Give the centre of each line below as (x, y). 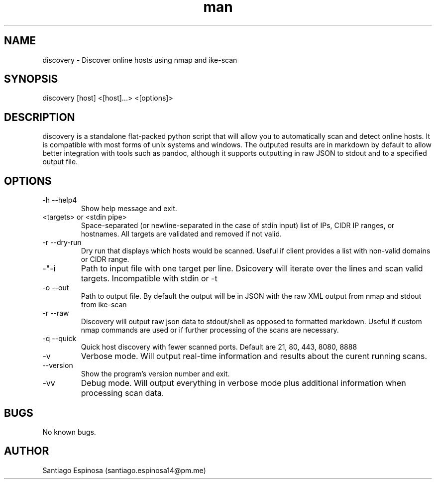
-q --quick (59, 339)
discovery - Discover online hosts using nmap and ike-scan (140, 60)
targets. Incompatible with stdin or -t (149, 279)
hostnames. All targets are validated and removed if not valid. (181, 234)
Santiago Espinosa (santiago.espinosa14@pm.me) (124, 470)
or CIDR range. (105, 259)
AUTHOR (27, 451)
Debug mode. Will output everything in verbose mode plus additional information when (243, 383)
